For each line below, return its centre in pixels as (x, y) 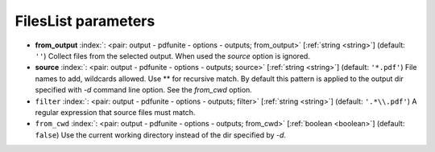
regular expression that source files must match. (115, 112)
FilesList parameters (85, 21)
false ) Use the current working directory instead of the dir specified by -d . (160, 135)
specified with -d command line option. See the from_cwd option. (144, 90)
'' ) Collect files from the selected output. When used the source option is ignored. (172, 55)
